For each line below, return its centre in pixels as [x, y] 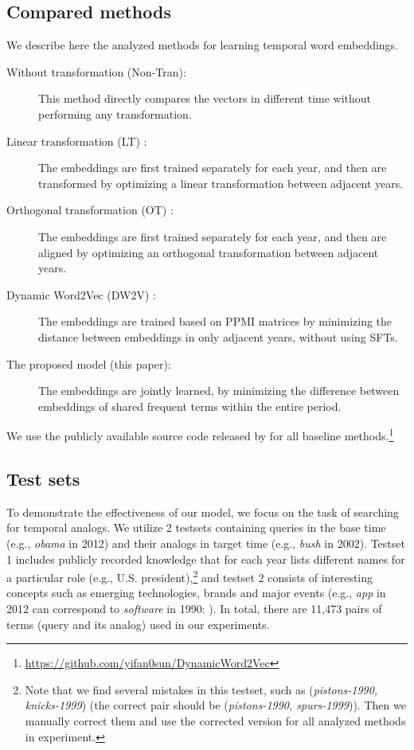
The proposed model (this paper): [89, 363]
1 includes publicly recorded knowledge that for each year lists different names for [206, 559]
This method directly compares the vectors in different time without [205, 98]
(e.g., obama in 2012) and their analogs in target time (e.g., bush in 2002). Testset [206, 543]
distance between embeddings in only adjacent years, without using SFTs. [218, 336]
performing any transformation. [115, 113]
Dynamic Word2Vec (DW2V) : [81, 294]
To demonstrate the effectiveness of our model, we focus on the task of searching [203, 512]
